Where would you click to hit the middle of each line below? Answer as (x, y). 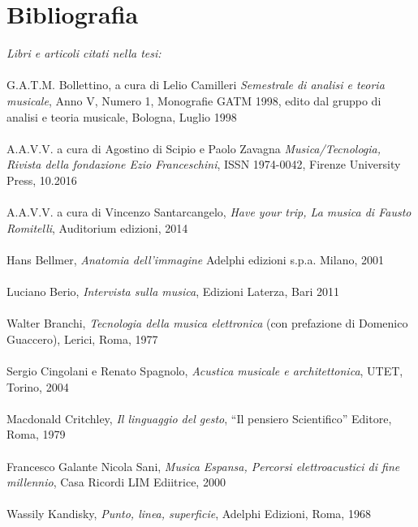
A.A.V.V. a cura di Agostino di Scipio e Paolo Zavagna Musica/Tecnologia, (194, 148)
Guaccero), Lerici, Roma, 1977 (82, 338)
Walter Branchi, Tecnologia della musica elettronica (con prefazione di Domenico (207, 323)
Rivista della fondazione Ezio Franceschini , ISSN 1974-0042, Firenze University (204, 164)
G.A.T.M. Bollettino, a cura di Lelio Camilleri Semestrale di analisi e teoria (196, 85)
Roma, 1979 (36, 434)
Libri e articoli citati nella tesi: (84, 53)
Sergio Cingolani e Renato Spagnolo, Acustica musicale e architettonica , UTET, (205, 371)
